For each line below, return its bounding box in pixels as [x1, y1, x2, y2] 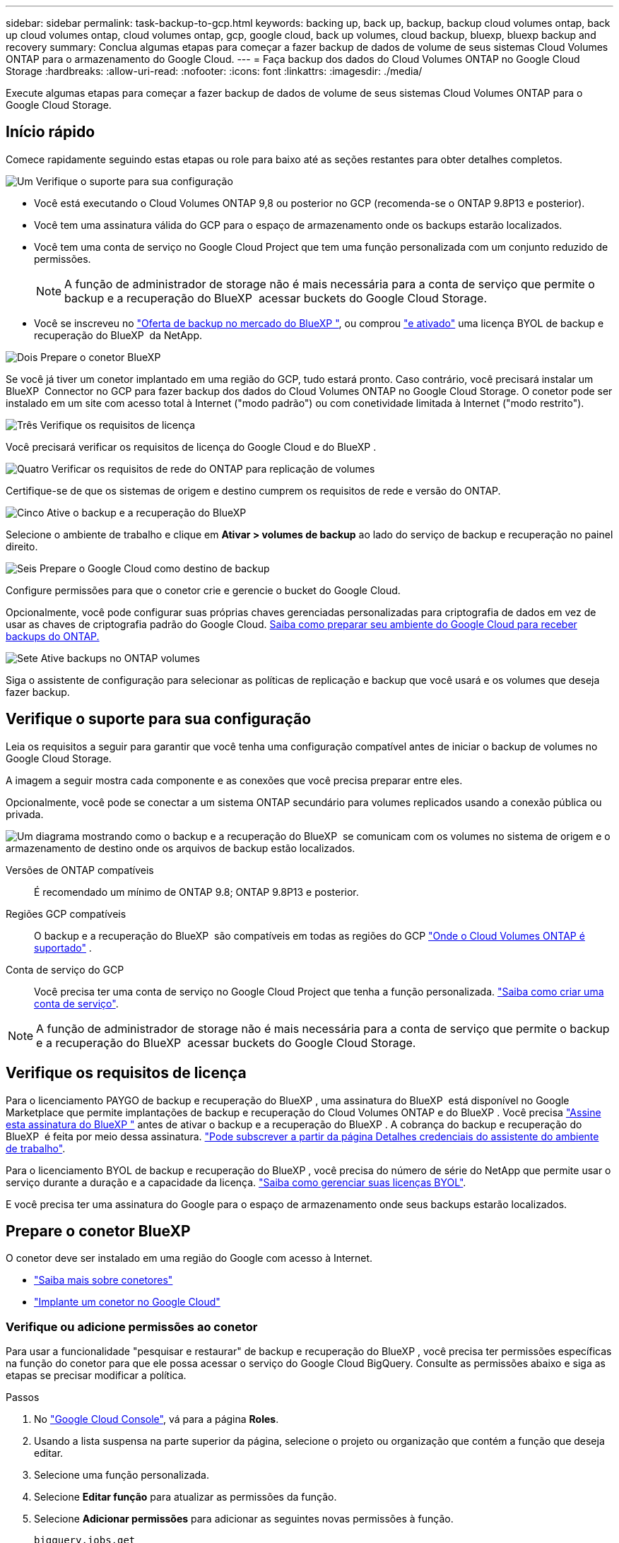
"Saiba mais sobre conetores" [34, 1274, 173, 1287]
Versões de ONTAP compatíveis [6, 863, 154, 876]
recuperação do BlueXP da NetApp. [34, 329, 203, 341]
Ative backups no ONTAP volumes [40, 651, 200, 664]
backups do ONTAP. [6, 629, 100, 642]
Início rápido [6, 123, 95, 141]
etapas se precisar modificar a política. [6, 1369, 187, 1382]
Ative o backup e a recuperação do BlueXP [47, 506, 247, 519]
